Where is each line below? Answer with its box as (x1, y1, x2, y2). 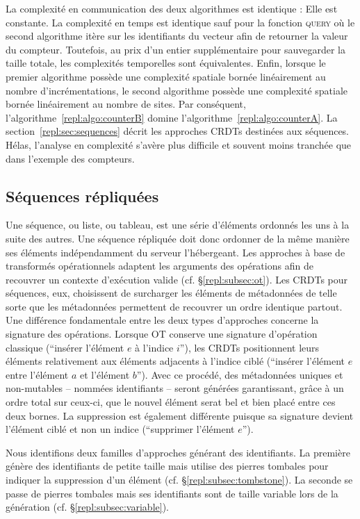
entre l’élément (6, 367, 69, 381)
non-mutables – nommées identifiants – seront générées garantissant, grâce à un (6, 381, 344, 395)
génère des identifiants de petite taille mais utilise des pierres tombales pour (6, 459, 329, 473)
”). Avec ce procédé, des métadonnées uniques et (136, 367, 343, 381)
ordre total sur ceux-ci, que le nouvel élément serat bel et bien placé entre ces (6, 395, 336, 409)
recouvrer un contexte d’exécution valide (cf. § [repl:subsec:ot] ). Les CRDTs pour (6, 272, 348, 286)
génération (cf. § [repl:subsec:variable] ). (6, 500, 169, 514)
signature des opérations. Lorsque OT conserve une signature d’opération (6, 327, 318, 341)
